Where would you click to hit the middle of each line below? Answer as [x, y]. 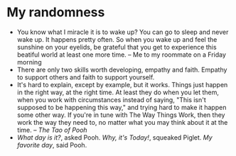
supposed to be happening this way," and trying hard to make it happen [122, 107]
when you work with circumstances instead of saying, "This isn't [112, 99]
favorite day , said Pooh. [52, 145]
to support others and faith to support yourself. [86, 77]
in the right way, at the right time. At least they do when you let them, [118, 92]
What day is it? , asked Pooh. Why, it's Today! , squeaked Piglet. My [114, 137]
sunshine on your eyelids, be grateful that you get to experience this [117, 47]
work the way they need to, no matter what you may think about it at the [122, 122]
